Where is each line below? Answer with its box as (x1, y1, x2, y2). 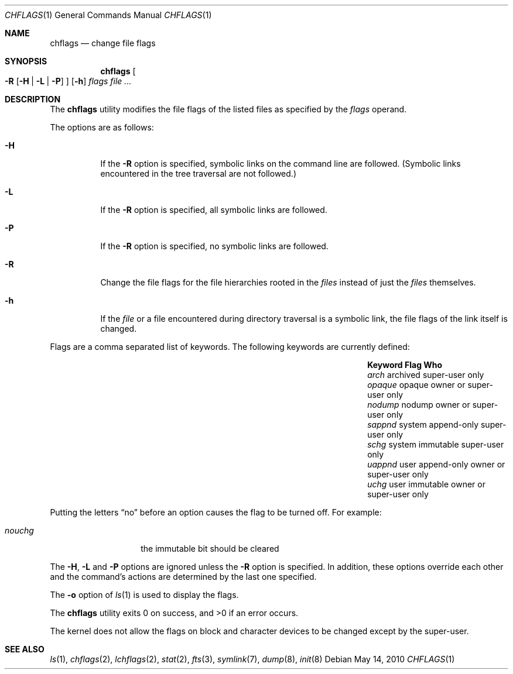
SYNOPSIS (5, 56, 47, 66)
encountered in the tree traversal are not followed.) (100, 168, 296, 178)
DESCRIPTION (5, 94, 61, 104)
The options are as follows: (50, 122, 154, 132)
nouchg (5, 525, 34, 535)
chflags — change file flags (50, 38, 156, 48)
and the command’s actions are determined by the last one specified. (50, 572, 317, 582)
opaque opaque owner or (367, 380, 466, 390)
